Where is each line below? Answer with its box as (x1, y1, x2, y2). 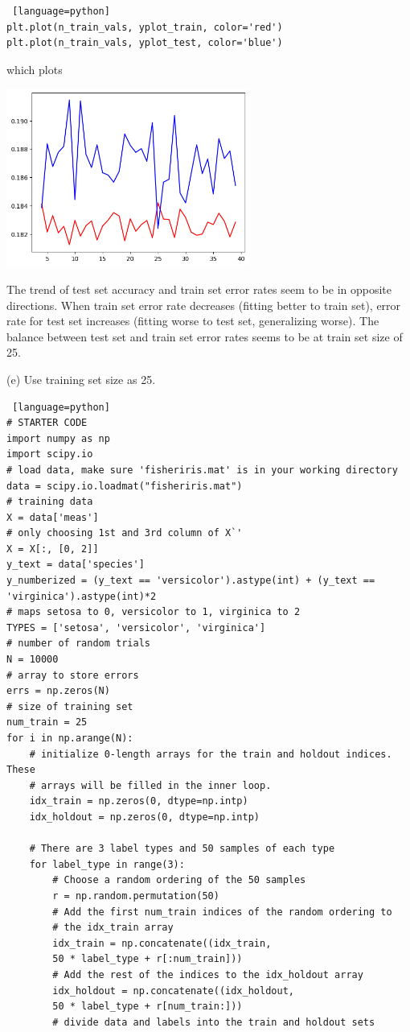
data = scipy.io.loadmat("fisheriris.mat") (6, 480, 243, 492)
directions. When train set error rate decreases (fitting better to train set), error (6, 296, 401, 313)
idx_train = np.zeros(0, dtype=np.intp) (29, 795, 248, 807)
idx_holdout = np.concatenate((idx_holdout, (52, 985, 294, 997)
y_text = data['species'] (6, 559, 145, 571)
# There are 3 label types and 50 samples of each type (29, 843, 335, 855)
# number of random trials (6, 638, 150, 650)
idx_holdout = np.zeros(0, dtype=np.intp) (29, 811, 260, 823)
